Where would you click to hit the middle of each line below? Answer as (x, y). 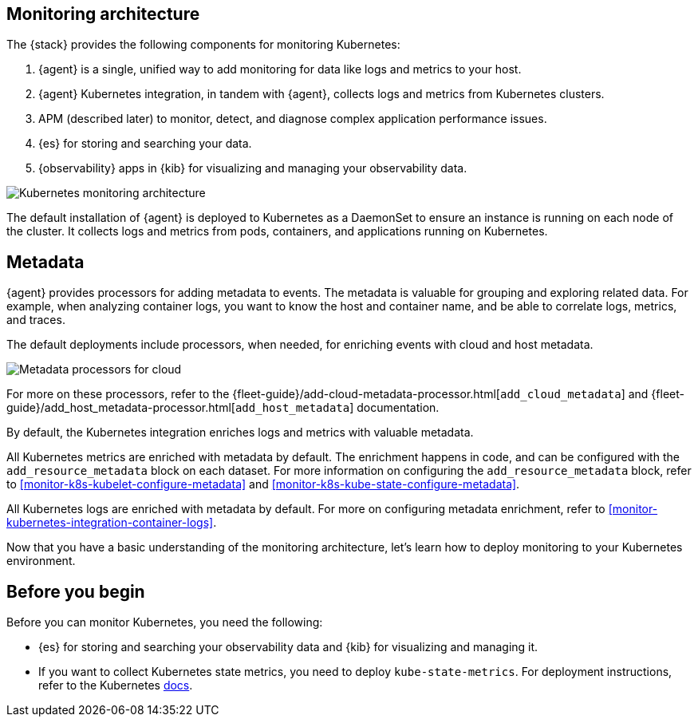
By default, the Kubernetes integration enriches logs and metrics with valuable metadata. (240, 433)
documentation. (398, 408)
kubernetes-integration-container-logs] (110, 523)
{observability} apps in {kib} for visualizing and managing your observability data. (253, 168)
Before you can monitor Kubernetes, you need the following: (165, 622)
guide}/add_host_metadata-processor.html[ (121, 408)
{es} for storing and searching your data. (145, 144)
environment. (41, 561)
